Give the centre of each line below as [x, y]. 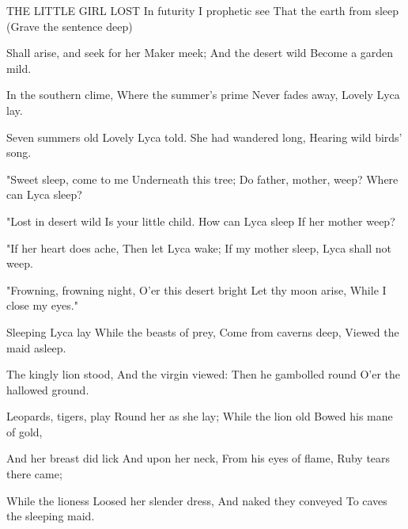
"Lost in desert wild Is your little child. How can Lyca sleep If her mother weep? [201, 221]
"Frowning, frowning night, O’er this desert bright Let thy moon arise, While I [196, 289]
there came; [34, 474]
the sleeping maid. [51, 516]
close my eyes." [42, 305]
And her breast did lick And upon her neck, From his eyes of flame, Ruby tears [198, 458]
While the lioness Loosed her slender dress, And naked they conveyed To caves [197, 500]
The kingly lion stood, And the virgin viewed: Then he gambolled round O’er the [204, 374]
